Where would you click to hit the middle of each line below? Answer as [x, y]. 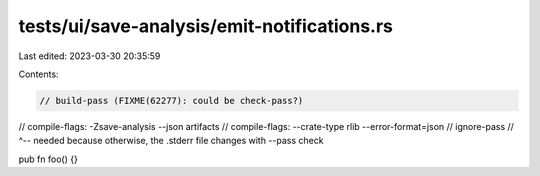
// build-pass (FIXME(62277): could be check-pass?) [171, 100]
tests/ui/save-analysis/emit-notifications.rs [206, 26]
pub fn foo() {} [48, 159]
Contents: [38, 74]
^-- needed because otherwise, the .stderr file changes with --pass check [171, 141]
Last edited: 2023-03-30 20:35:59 [89, 56]
